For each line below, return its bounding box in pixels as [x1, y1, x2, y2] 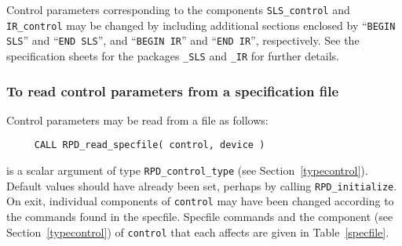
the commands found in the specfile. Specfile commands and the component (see [6, 208, 393, 225]
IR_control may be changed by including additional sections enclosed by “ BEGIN [6, 16, 396, 33]
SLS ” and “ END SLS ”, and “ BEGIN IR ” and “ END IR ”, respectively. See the [6, 32, 360, 49]
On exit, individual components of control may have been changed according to [6, 193, 394, 209]
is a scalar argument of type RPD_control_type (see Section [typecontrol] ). [6, 162, 368, 179]
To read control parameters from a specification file [6, 81, 339, 100]
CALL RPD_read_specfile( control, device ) [34, 139, 265, 151]
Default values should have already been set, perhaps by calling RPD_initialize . [6, 177, 397, 194]
